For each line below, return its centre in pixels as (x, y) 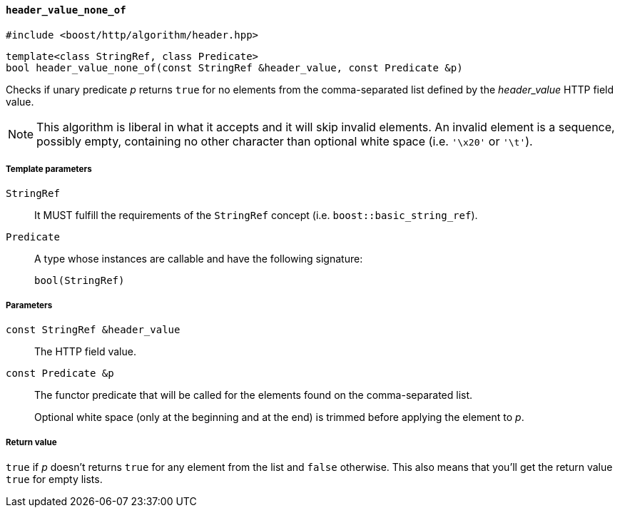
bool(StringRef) (80, 281)
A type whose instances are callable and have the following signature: (199, 259)
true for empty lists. (54, 479)
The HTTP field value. (85, 352)
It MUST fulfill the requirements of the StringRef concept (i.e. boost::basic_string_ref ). (256, 215)
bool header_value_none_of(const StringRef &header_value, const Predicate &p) (234, 67)
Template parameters (49, 169)
